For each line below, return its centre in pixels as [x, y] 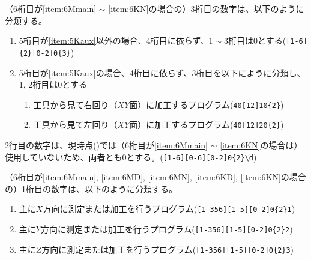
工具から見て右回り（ [75, 104]
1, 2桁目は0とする [53, 84]
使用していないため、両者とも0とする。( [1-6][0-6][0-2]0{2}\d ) [131, 156]
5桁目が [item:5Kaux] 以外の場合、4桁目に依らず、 [114, 41]
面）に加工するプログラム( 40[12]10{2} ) [207, 104]
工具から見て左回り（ [75, 125]
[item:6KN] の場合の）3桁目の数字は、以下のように [206, 8]
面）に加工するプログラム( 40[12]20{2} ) [207, 125]
